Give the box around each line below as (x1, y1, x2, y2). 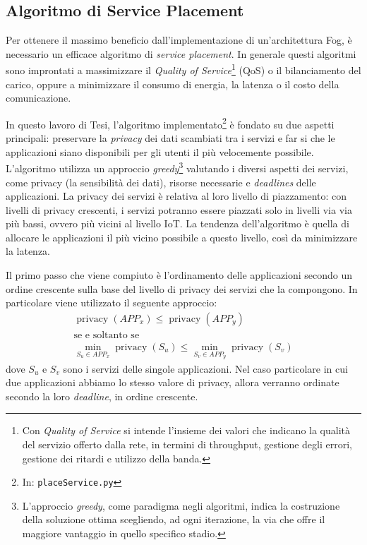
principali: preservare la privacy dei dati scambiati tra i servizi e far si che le (6, 131, 335, 145)
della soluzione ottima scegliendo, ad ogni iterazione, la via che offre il (22, 512, 325, 527)
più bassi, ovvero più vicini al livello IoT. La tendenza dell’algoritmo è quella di (6, 216, 349, 231)
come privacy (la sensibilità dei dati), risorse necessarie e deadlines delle (6, 174, 316, 189)
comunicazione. (6, 90, 71, 105)
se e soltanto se (73, 330, 140, 340)
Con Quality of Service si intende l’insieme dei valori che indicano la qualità (22, 423, 351, 438)
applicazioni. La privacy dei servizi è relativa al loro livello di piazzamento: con (6, 188, 347, 203)
